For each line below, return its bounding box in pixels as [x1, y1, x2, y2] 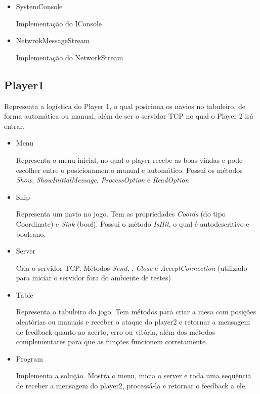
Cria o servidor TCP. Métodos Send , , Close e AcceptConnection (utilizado [16, 262, 247, 273]
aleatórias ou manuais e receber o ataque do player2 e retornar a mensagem [16, 316, 250, 327]
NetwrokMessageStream [16, 35, 90, 46]
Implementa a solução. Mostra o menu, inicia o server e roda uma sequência [16, 370, 251, 381]
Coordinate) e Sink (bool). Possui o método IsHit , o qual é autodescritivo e [16, 218, 249, 229]
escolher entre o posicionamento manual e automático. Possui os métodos [16, 164, 243, 175]
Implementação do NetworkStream [16, 52, 123, 62]
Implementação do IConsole [16, 18, 102, 28]
